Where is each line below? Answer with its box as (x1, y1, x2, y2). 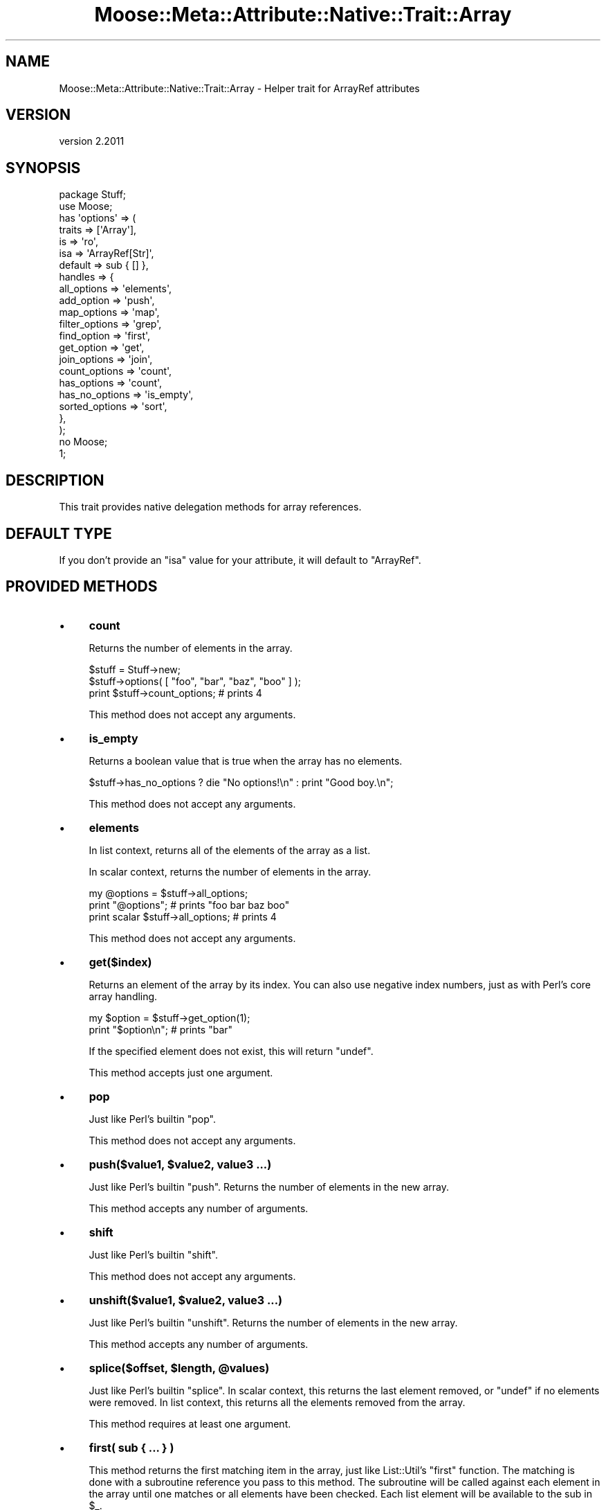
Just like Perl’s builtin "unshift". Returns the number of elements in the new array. (89, 1316, 458, 1329)
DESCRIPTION (6, 471, 104, 489)
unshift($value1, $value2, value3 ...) (89, 1293, 283, 1307)
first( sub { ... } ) (89, 1440, 174, 1455)
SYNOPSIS (6, 159, 81, 177)
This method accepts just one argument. (89, 1066, 273, 1078)
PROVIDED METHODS (6, 578, 158, 596)
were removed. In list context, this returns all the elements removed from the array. (89, 1396, 466, 1408)
